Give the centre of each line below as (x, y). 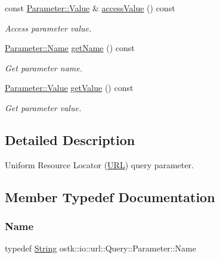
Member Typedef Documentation (110, 196)
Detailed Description (70, 139)
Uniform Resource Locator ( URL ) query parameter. (99, 164)
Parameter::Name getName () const (70, 48)
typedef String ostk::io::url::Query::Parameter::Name (101, 248)
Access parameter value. (48, 28)
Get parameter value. (43, 107)
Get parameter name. (44, 67)
